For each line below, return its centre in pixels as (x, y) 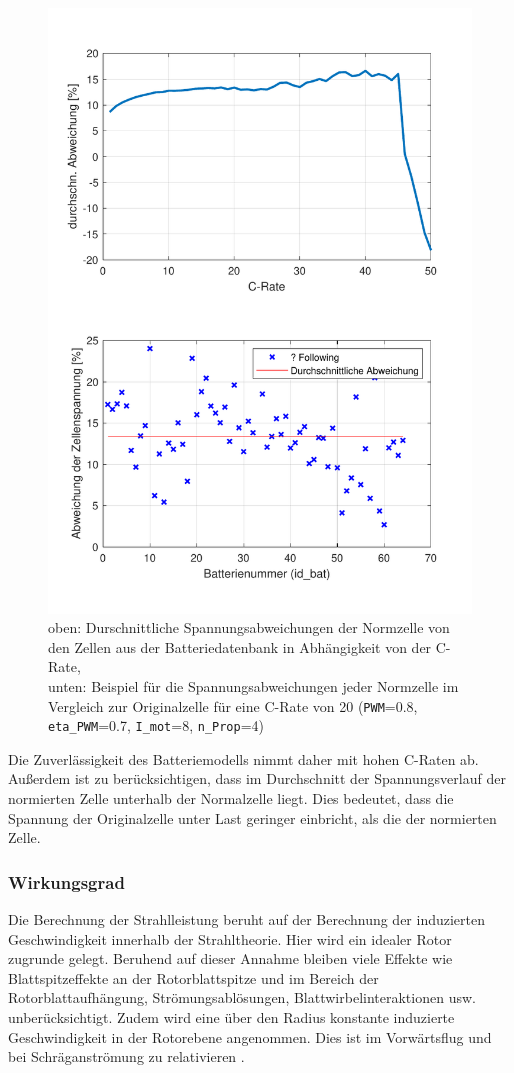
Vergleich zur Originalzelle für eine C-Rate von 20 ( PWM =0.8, (233, 705)
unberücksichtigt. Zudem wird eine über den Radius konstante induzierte (231, 1016)
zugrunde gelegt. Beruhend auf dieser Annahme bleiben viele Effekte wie (230, 958)
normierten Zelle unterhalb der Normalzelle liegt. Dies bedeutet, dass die (231, 798)
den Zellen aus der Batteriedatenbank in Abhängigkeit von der (240, 646)
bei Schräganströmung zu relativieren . (126, 1056)
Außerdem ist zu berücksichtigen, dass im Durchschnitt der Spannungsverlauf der (257, 778)
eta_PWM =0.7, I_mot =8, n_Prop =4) (156, 725)
